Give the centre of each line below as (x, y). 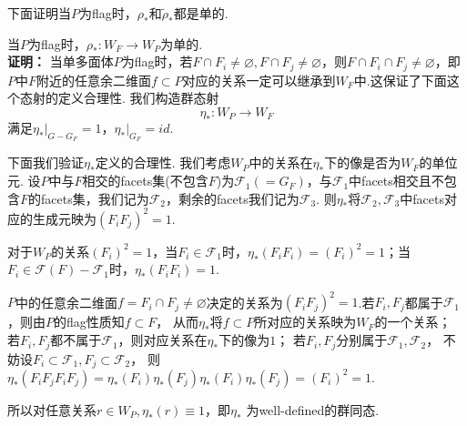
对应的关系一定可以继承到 (259, 80)
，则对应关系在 (162, 340)
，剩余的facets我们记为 (233, 198)
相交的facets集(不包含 (145, 181)
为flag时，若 (157, 61)
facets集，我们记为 (95, 198)
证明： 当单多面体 (61, 61)
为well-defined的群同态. (313, 409)
